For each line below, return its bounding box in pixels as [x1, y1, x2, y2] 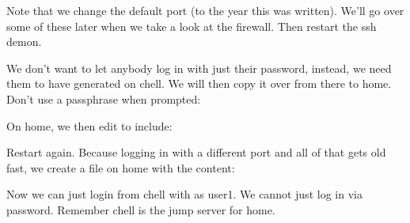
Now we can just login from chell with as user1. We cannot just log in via [6, 186, 363, 202]
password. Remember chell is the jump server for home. [6, 201, 275, 217]
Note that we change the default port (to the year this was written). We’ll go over [6, 2, 404, 18]
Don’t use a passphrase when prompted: [6, 90, 201, 107]
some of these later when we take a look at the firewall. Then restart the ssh [6, 17, 377, 34]
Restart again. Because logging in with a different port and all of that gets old [6, 144, 386, 161]
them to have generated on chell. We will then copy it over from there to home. [6, 75, 392, 92]
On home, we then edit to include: [6, 117, 173, 134]
